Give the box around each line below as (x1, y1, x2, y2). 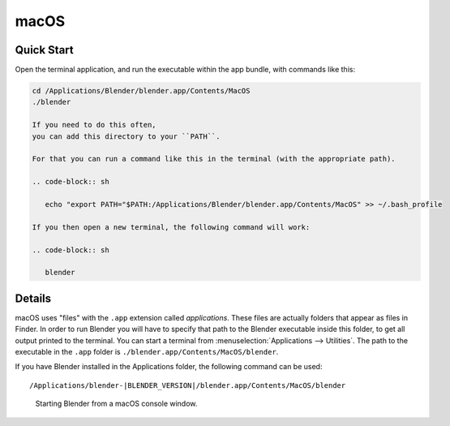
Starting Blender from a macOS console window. (35, 398, 198, 409)
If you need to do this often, (32, 120, 157, 130)
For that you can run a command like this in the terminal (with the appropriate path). (32, 154, 396, 164)
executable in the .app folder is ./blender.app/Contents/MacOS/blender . (15, 346, 279, 356)
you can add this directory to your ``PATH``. (32, 131, 221, 141)
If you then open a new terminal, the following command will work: (32, 222, 311, 231)
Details (15, 291, 52, 305)
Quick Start (15, 43, 74, 57)
